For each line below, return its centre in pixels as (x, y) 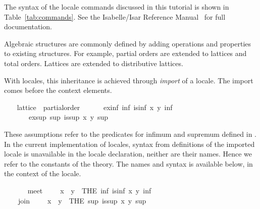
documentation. (28, 27)
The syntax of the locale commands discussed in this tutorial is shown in (117, 7)
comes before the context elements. (58, 90)
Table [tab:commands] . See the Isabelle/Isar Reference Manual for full (115, 16)
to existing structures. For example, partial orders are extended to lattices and (125, 53)
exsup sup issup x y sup (68, 117)
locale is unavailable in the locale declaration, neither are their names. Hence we (128, 154)
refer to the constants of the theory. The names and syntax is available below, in (128, 163)
